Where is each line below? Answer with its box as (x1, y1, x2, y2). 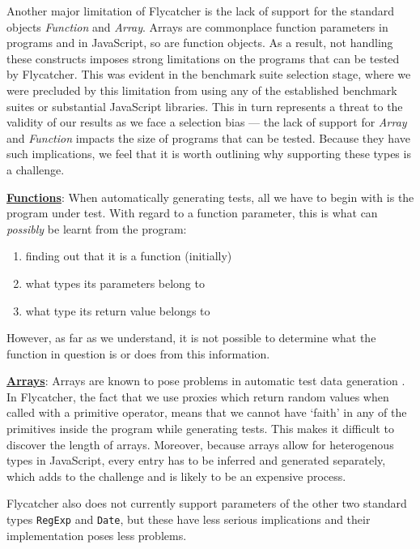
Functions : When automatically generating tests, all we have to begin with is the (6, 188, 414, 205)
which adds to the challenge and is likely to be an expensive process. (6, 467, 346, 484)
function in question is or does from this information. (6, 345, 270, 362)
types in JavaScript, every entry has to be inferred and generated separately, (6, 452, 386, 469)
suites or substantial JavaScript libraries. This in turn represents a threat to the (6, 97, 403, 114)
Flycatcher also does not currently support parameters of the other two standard (6, 495, 407, 512)
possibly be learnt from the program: (6, 220, 187, 237)
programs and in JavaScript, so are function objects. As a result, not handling (6, 34, 393, 51)
